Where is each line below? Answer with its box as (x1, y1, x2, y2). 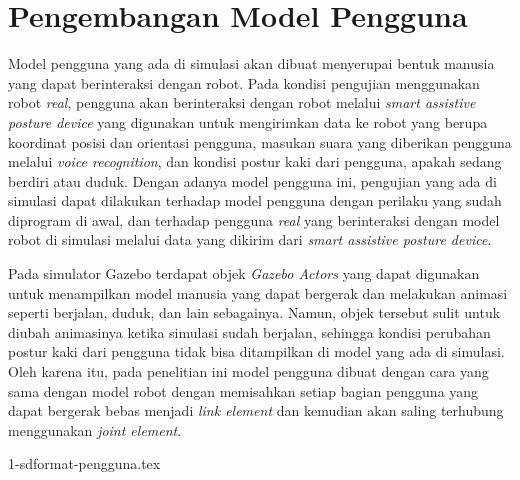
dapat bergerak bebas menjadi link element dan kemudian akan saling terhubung (8, 400, 504, 421)
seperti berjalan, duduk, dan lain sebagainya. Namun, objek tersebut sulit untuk (8, 302, 501, 323)
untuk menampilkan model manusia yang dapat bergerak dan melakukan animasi (8, 282, 508, 303)
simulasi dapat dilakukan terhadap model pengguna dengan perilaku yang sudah (8, 190, 502, 211)
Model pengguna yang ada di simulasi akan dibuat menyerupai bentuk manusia (8, 53, 495, 74)
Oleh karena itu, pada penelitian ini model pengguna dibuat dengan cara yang (8, 361, 489, 382)
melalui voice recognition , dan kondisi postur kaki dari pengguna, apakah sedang (8, 151, 502, 172)
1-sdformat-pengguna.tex (8, 453, 161, 474)
